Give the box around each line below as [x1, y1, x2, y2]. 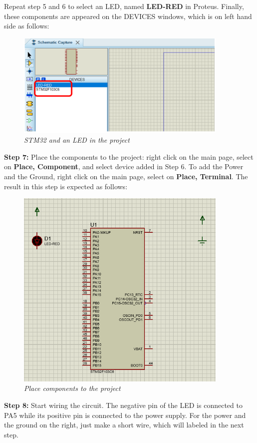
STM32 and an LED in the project [24, 135, 130, 145]
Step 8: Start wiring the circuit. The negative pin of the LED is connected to [4, 400, 243, 410]
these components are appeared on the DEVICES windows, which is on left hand [4, 11, 252, 21]
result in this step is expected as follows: [4, 181, 128, 191]
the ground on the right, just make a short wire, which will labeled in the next [4, 419, 244, 430]
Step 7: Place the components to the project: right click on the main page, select [4, 151, 254, 162]
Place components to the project [24, 383, 121, 393]
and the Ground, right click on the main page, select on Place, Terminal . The [4, 171, 248, 181]
